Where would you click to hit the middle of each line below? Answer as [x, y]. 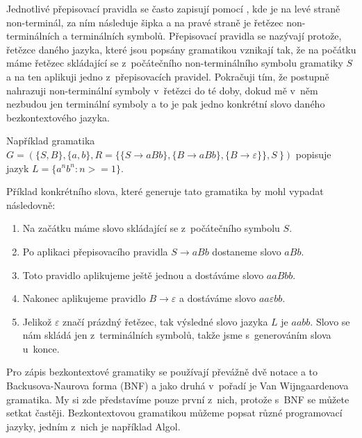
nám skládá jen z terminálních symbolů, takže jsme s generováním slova [177, 335]
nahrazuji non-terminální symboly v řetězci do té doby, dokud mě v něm [162, 90]
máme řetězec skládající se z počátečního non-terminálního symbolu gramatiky [175, 63]
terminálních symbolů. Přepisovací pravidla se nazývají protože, [206, 36]
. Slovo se [330, 321]
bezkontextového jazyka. [58, 117]
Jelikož [37, 321]
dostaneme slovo [247, 251]
